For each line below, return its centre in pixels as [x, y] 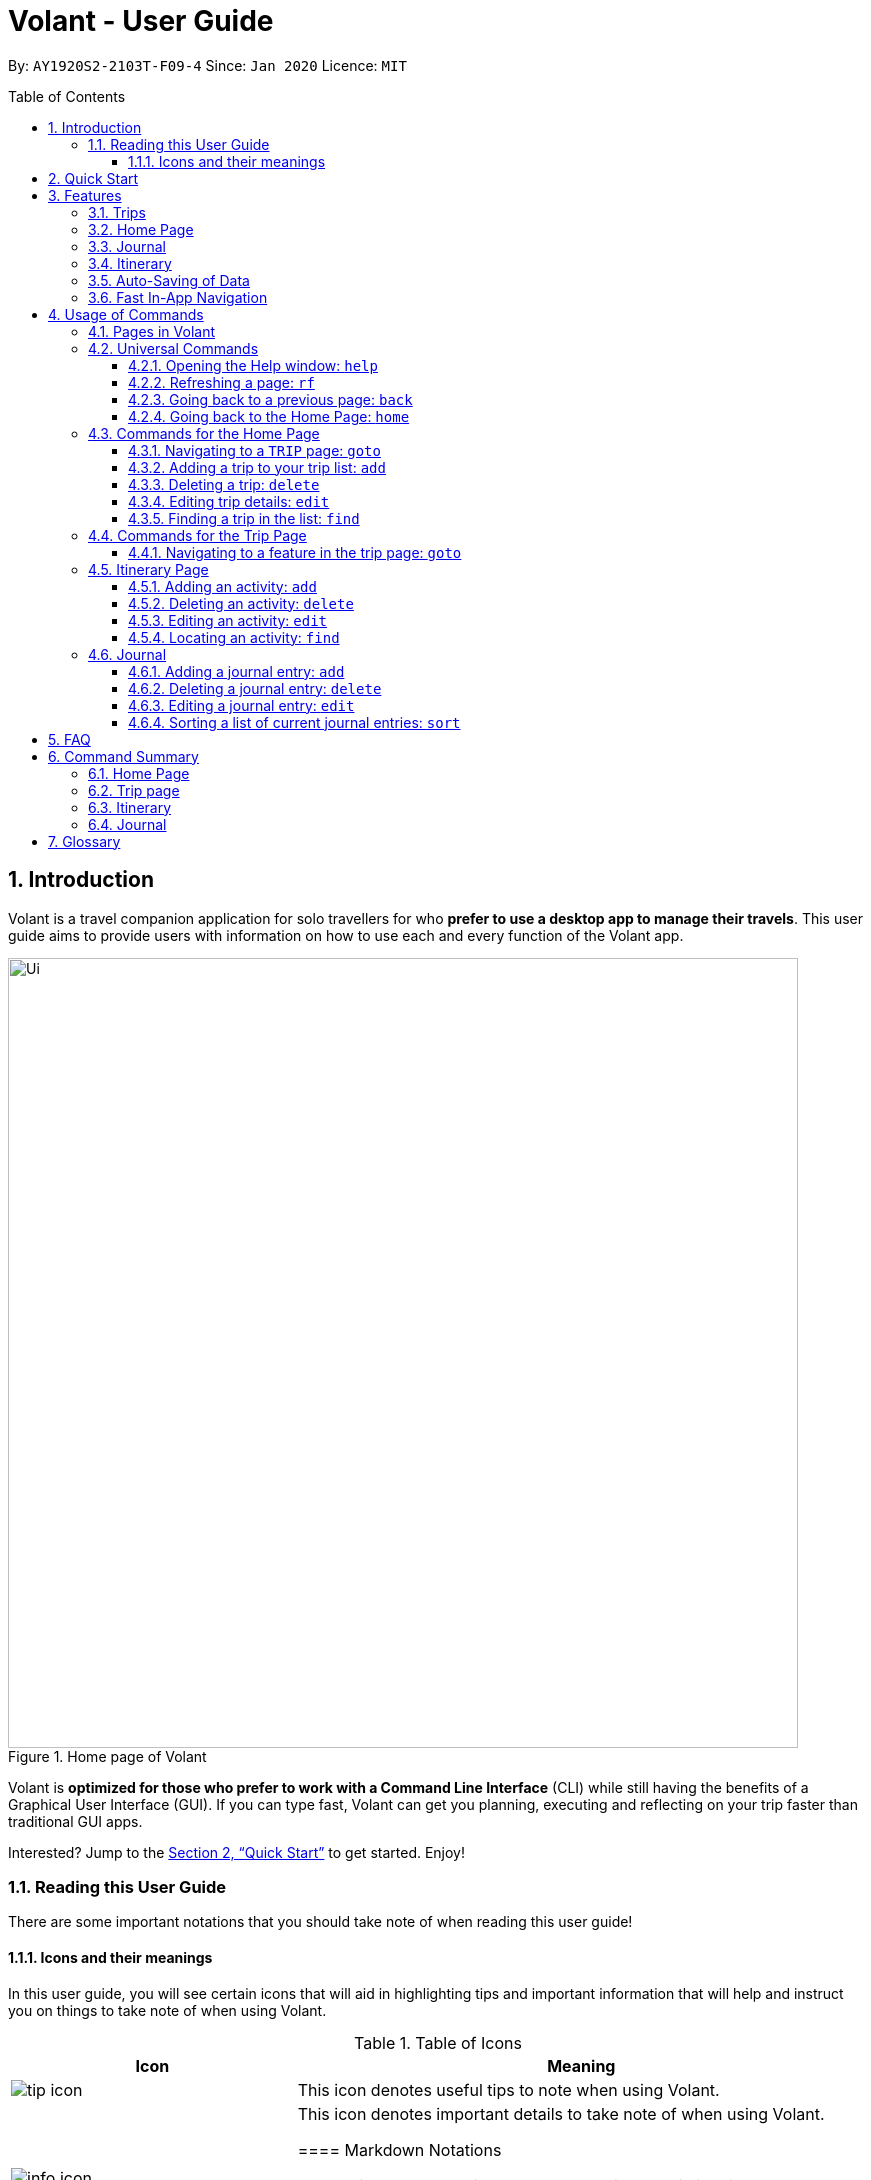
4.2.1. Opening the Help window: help [253, 365]
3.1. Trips [117, 212]
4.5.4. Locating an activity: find [234, 637]
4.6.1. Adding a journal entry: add [236, 671]
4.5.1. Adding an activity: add [222, 586]
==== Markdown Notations [399, 2149]
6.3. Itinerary [130, 807]
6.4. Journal [127, 824]
